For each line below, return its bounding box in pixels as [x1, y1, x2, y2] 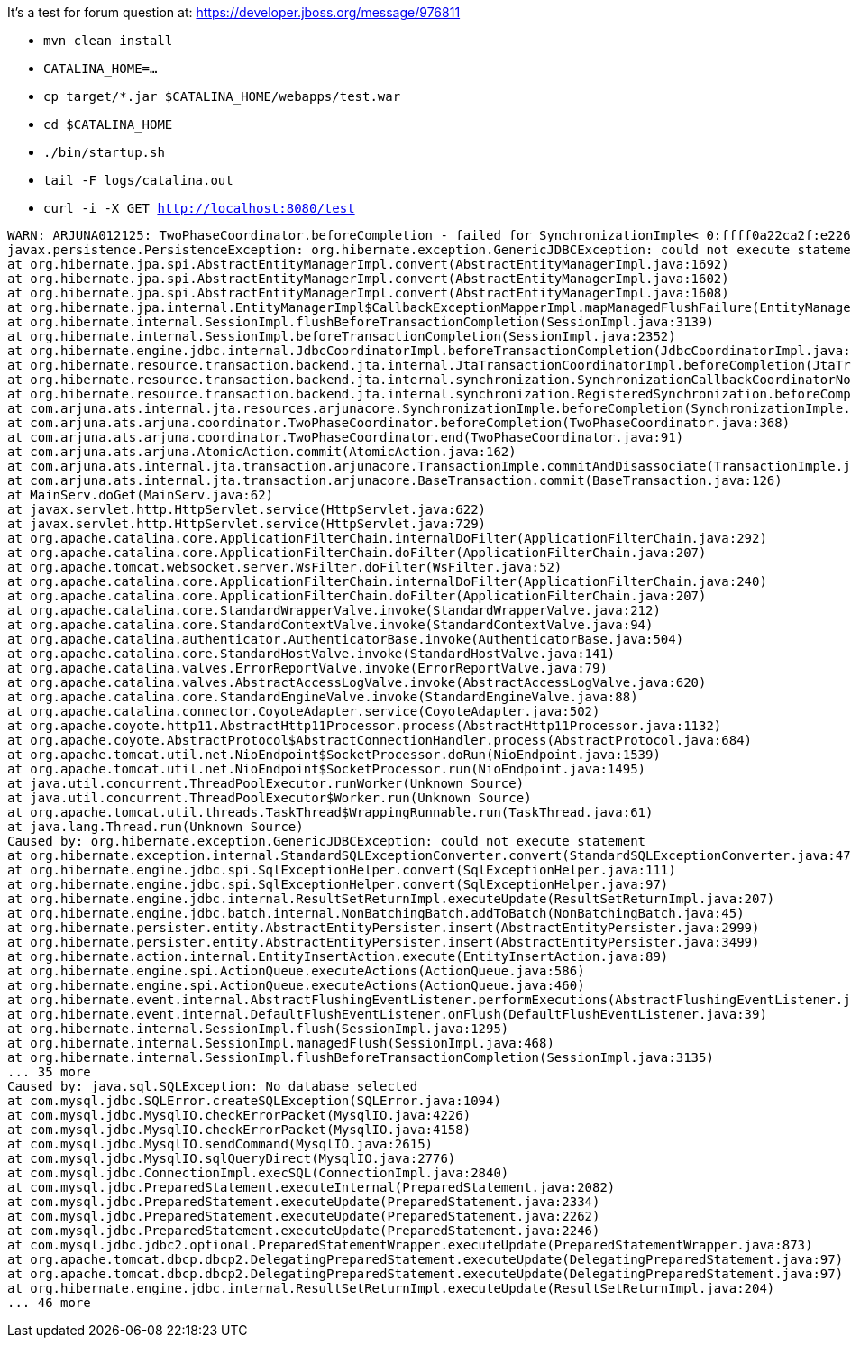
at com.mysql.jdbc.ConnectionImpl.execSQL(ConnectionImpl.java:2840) [7, 1166, 509, 1180]
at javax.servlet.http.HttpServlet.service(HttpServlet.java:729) [7, 517, 487, 531]
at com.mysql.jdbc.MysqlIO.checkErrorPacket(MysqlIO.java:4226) [7, 1108, 471, 1122]
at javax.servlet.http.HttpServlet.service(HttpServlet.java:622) [7, 502, 487, 517]
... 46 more [7, 1295, 91, 1310]
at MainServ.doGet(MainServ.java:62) [7, 488, 274, 502]
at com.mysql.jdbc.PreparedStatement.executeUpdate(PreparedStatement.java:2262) [7, 1209, 600, 1223]
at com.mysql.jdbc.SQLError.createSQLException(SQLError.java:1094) [7, 1093, 501, 1108]
